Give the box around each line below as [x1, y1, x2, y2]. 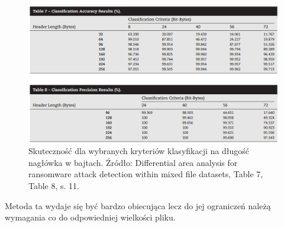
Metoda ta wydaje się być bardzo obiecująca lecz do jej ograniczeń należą [5, 199, 271, 212]
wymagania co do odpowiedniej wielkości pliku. [5, 211, 176, 223]
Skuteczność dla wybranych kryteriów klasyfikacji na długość [28, 145, 249, 157]
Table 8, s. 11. [28, 180, 80, 192]
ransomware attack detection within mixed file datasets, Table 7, [28, 168, 263, 180]
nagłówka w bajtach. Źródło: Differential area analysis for [28, 156, 238, 168]
